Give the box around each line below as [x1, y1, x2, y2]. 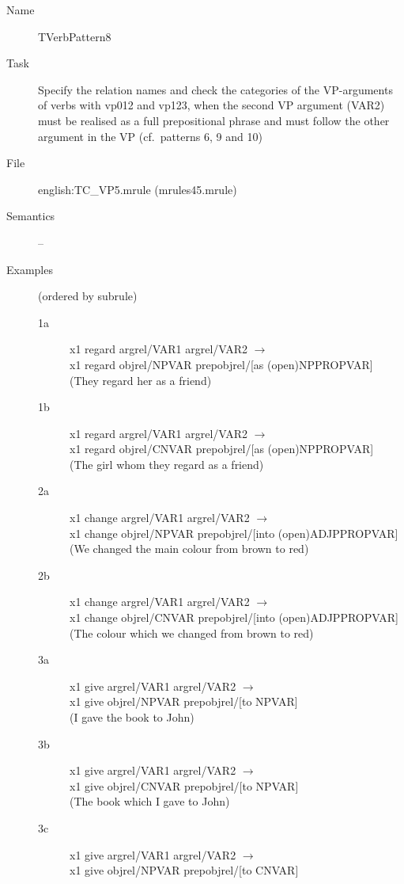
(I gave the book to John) [70, 709, 194, 725]
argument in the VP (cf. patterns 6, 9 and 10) [38, 128, 262, 144]
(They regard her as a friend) [70, 372, 212, 388]
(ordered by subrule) [38, 288, 138, 304]
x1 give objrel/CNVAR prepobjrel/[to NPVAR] [70, 777, 299, 794]
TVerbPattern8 [38, 28, 111, 44]
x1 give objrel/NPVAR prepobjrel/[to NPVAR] [70, 693, 298, 710]
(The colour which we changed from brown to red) [70, 624, 314, 641]
